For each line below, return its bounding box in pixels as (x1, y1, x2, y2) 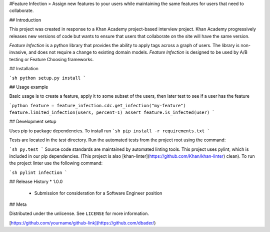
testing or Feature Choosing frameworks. (9, 56, 94, 62)
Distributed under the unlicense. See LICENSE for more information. (9, 210, 149, 216)
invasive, (9, 49, 27, 55)
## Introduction (9, 17, 41, 23)
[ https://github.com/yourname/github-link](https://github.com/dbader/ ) (9, 219, 156, 225)
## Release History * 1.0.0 (9, 178, 63, 185)
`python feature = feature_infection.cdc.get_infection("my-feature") (9, 103, 186, 108)
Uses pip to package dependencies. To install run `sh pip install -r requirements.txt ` (9, 128, 210, 134)
